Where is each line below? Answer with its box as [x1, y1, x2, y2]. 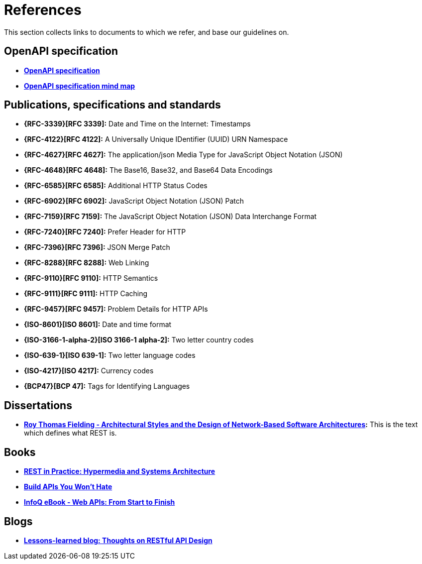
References [4, 1, 82, 18]
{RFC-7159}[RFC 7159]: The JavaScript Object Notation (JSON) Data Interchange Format [24, 212, 317, 221]
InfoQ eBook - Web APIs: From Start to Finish [24, 498, 175, 507]
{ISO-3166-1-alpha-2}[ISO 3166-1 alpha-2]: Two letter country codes [24, 336, 254, 344]
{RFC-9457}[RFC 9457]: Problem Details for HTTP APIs [24, 305, 208, 314]
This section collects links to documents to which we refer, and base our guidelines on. [4, 27, 289, 36]
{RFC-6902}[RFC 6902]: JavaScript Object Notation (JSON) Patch [24, 197, 244, 206]
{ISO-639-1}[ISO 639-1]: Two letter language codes [24, 351, 196, 360]
